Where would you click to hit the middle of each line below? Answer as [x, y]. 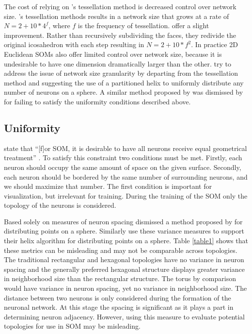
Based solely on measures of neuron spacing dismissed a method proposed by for [123, 221]
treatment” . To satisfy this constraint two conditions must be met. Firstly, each [123, 158]
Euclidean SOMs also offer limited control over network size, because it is [113, 54]
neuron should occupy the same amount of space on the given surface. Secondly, [123, 167]
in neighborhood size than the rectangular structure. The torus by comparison [120, 278]
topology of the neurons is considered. [60, 205]
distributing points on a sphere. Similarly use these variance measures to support [124, 231]
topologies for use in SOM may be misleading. [72, 326]
